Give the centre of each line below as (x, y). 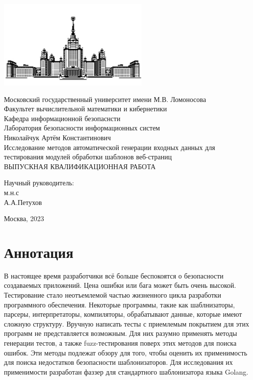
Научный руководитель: (39, 183)
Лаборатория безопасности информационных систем (82, 128)
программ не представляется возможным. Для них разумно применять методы (121, 333)
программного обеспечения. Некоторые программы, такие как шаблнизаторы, (119, 304)
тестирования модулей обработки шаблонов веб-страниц (88, 157)
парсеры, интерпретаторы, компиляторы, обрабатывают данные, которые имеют (123, 314)
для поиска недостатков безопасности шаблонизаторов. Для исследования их (118, 362)
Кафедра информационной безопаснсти (62, 118)
